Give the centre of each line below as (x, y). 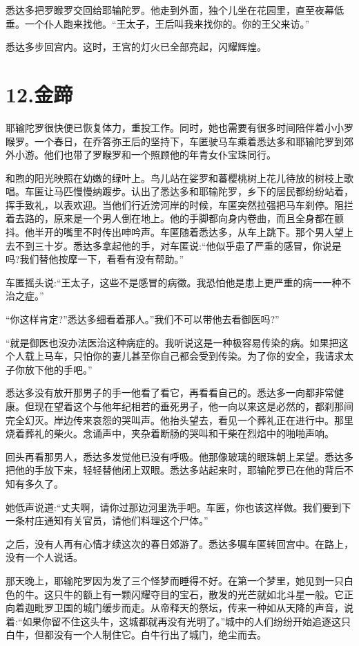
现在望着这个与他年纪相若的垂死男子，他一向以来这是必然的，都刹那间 (194, 406)
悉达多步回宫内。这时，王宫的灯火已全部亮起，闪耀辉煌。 (136, 47)
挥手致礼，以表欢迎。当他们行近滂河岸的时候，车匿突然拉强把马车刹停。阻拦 (179, 204)
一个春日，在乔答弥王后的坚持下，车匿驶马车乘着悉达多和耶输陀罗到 (189, 141)
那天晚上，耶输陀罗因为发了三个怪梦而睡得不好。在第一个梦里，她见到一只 (175, 580)
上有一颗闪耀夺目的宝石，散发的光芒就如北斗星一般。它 (218, 594)
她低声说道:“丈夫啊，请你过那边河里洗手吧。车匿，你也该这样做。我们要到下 (178, 507)
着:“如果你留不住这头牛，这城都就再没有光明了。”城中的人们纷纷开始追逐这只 (178, 621)
